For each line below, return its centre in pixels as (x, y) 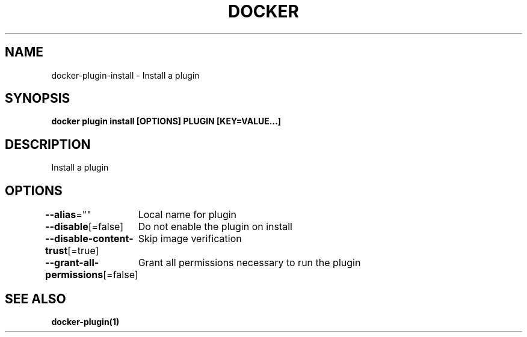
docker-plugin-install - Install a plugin (125, 75)
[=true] (83, 251)
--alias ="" (68, 215)
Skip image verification (190, 239)
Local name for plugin (187, 215)
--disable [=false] (85, 227)
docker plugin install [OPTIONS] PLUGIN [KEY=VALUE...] (166, 121)
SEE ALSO (35, 299)
